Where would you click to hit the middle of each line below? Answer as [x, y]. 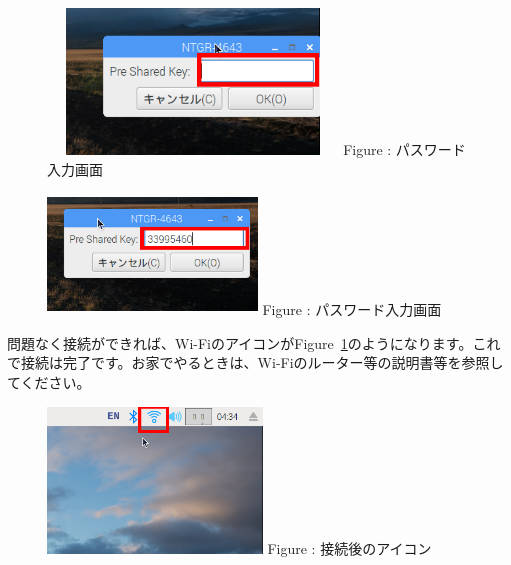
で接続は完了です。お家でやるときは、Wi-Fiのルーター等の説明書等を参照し [255, 362]
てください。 [49, 381]
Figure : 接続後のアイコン [349, 547]
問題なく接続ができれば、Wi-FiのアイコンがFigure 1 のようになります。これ [254, 342]
